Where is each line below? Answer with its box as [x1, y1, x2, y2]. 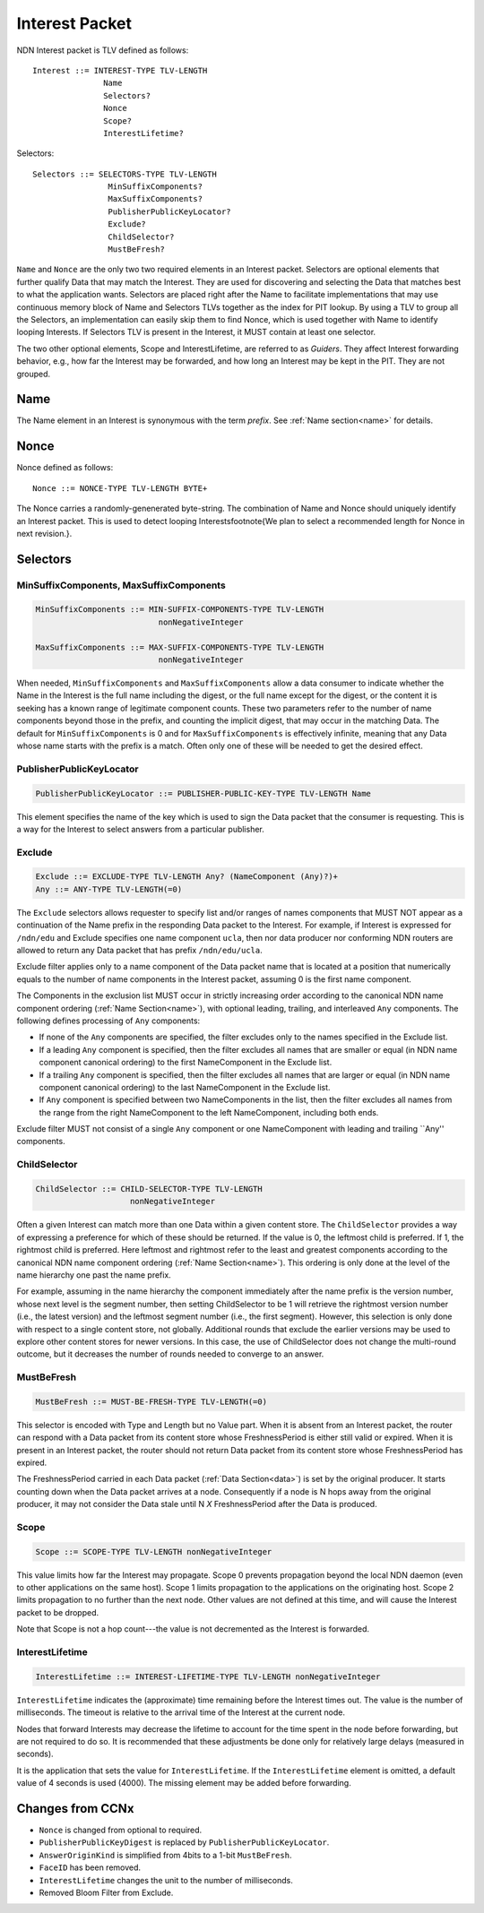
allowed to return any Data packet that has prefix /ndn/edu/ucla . [16, 944, 264, 955]
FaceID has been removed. [39, 1862, 142, 1873]
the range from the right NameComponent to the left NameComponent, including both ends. [39, 1107, 379, 1117]
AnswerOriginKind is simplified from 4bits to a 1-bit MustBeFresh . [39, 1849, 292, 1860]
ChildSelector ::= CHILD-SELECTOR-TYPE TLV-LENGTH [35, 1184, 264, 1193]
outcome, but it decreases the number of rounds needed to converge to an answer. [16, 1349, 324, 1359]
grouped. [16, 368, 51, 379]
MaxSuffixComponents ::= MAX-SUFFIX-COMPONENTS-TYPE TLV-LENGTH [35, 642, 324, 652]
